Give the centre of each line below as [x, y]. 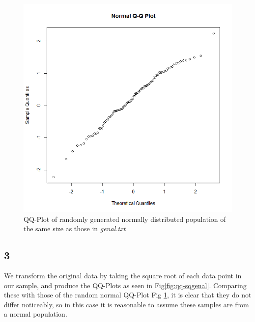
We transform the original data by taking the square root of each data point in [123, 275]
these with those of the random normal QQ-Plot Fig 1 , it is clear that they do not [128, 295]
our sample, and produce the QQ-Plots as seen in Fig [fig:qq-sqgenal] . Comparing [125, 285]
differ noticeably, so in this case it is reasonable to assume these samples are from [127, 304]
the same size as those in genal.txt [75, 228]
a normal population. [36, 314]
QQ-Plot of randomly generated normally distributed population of [125, 219]
